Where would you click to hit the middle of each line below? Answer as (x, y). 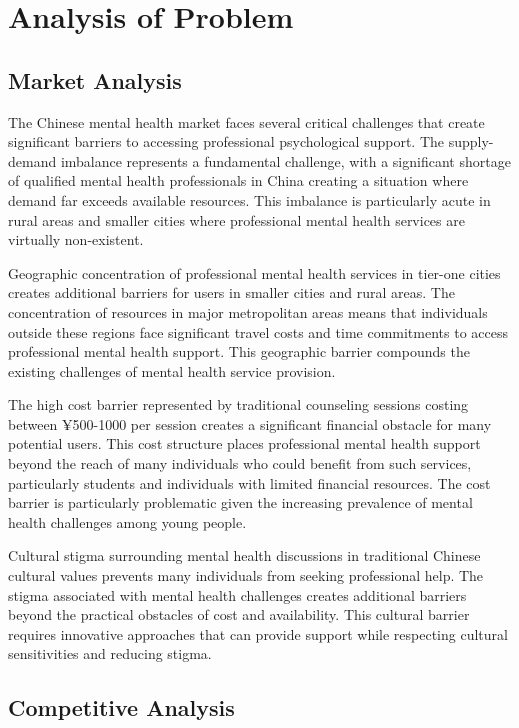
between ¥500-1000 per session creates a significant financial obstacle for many (250, 423)
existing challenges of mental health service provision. (172, 370)
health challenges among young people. (127, 521)
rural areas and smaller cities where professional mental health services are (236, 219)
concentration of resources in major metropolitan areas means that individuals (248, 311)
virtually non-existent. (76, 239)
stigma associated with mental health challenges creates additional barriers (237, 594)
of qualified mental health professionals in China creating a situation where (238, 180)
